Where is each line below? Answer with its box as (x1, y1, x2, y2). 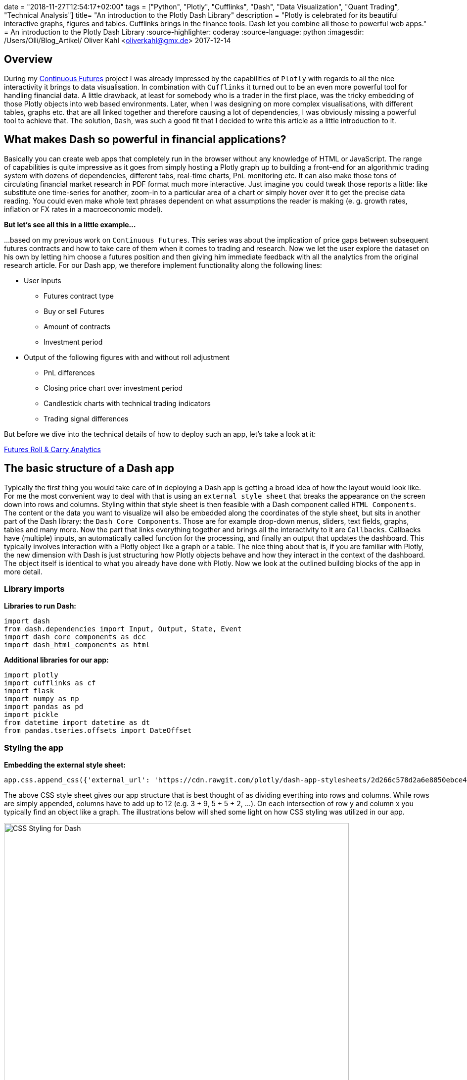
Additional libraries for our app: (4, 656, 109, 665)
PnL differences (44, 368, 95, 377)
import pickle (4, 711, 58, 719)
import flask (4, 687, 54, 695)
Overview (4, 53, 53, 66)
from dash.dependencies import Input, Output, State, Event (4, 625, 242, 633)
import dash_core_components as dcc (4, 633, 146, 641)
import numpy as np (4, 695, 79, 703)
